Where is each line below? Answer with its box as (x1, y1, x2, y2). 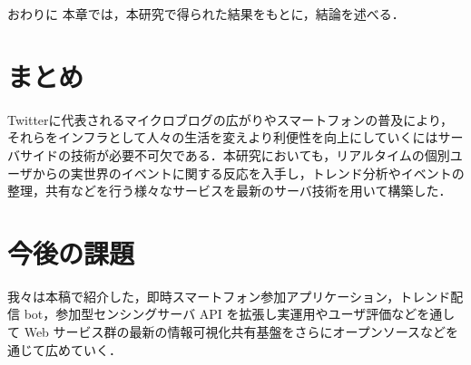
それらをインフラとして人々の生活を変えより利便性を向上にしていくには (7, 128, 438, 147)
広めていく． (44, 340, 122, 359)
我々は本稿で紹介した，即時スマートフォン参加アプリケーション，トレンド (7, 286, 451, 305)
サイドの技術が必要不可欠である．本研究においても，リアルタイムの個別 (19, 145, 450, 164)
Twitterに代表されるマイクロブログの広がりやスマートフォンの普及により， (7, 110, 454, 129)
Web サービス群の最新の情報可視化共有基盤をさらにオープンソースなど (24, 322, 446, 341)
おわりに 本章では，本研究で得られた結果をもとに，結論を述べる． (7, 5, 405, 23)
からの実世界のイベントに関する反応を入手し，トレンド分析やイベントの (32, 163, 465, 182)
